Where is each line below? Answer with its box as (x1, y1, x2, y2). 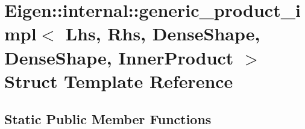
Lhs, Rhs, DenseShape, (65, 21, 260, 46)
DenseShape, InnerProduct (4, 45, 234, 69)
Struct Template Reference (4, 68, 233, 93)
